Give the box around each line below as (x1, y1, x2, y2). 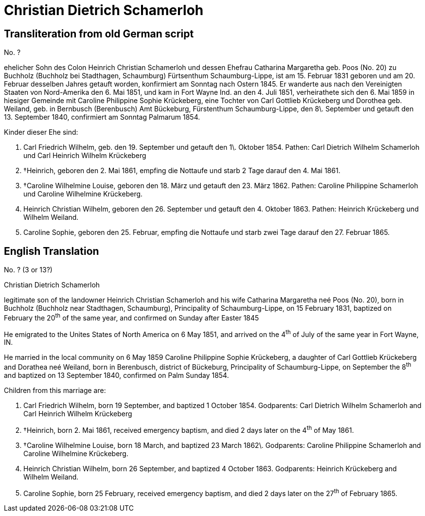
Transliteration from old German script (4, 27, 194, 40)
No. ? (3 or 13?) (4, 266, 53, 274)
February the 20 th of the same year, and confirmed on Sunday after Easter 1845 (4, 312, 259, 322)
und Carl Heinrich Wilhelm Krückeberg (23, 151, 146, 160)
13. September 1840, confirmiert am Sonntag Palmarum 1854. (4, 113, 200, 122)
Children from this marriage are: (4, 386, 106, 394)
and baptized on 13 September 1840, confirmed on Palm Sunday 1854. (4, 371, 229, 379)
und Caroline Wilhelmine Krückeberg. (23, 190, 143, 198)
